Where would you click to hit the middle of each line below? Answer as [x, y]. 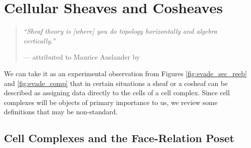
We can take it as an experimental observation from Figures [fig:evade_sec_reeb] [125, 73]
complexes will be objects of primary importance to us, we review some [111, 102]
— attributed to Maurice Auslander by [81, 57]
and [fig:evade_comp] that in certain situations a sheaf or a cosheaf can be [116, 83]
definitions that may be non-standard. [61, 112]
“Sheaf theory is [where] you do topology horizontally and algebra [120, 31]
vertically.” [39, 40]
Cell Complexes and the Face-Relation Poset [119, 138]
